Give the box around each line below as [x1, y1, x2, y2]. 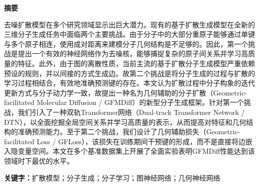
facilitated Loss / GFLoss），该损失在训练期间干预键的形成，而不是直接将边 [4, 136, 246, 146]
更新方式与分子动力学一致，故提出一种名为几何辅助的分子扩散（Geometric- [4, 87, 247, 97]
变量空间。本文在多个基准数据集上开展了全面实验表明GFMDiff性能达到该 [17, 146, 255, 156]
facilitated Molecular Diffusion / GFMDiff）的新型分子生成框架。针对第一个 [4, 97, 244, 107]
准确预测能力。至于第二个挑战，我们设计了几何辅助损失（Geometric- [17, 126, 240, 137]
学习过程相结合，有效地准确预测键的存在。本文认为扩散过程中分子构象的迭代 [4, 78, 255, 88]
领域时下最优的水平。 [4, 155, 74, 166]
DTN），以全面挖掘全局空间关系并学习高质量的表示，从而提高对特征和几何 [4, 116, 247, 127]
